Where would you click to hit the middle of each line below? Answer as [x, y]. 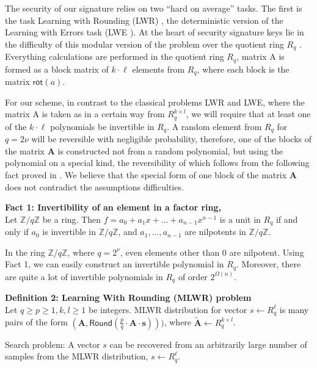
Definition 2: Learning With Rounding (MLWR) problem [128, 298]
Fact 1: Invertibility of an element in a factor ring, [113, 207]
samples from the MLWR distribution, [77, 356]
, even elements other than [170, 252]
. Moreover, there [269, 264]
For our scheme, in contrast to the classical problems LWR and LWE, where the [155, 102]
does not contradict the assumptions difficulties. [94, 186]
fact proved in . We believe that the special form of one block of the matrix [146, 175]
